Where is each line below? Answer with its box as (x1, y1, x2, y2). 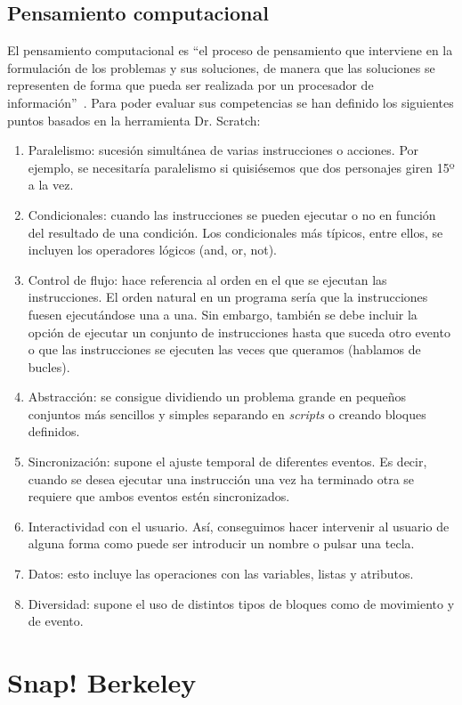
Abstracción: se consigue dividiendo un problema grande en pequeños (28, 387, 407, 406)
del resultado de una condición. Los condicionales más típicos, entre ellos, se (28, 223, 443, 241)
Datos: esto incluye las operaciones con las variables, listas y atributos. (28, 564, 414, 583)
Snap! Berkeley (7, 664, 197, 701)
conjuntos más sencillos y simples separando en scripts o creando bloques (28, 404, 426, 423)
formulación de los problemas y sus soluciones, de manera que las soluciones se (7, 58, 435, 77)
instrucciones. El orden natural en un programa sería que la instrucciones (28, 288, 428, 306)
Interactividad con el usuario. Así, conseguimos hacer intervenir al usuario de (28, 516, 450, 535)
